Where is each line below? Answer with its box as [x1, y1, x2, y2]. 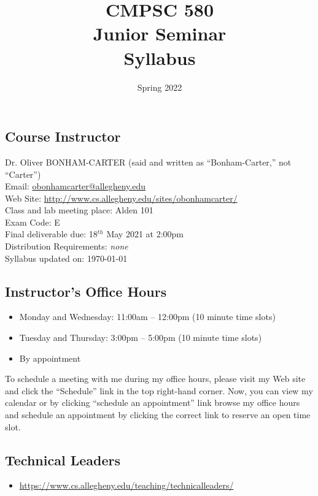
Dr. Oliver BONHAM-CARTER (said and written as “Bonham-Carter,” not [5, 155, 292, 168]
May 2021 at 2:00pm [106, 227, 184, 240]
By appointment [19, 351, 81, 364]
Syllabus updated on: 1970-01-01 [5, 251, 128, 264]
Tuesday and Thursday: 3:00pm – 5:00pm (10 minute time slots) [19, 331, 262, 344]
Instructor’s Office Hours [5, 281, 167, 300]
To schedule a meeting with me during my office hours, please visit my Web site [5, 372, 306, 385]
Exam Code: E [5, 215, 60, 228]
